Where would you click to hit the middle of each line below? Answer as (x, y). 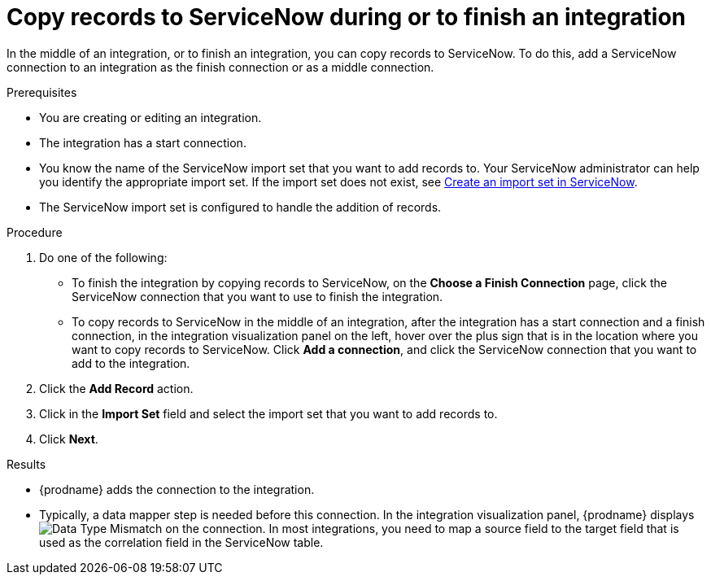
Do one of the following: (103, 257)
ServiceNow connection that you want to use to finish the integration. (257, 296)
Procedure (35, 232)
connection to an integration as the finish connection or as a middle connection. (220, 67)
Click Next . (69, 439)
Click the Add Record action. (116, 388)
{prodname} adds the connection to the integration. (177, 489)
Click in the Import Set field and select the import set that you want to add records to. (268, 413)
